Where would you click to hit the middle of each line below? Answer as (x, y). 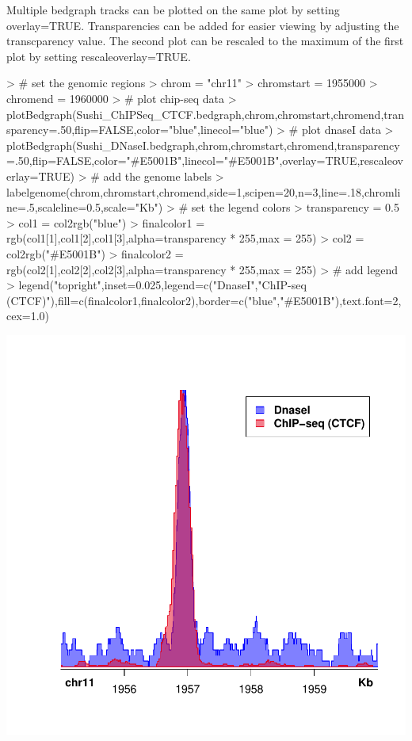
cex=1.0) (28, 316)
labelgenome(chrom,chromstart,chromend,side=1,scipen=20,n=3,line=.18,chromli (204, 191)
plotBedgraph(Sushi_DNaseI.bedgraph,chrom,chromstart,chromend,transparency (203, 145)
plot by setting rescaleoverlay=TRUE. (99, 56)
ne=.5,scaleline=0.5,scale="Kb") (85, 207)
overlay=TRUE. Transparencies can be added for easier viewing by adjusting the (203, 25)
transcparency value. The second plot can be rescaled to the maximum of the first (205, 41)
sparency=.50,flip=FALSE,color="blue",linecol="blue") (140, 130)
